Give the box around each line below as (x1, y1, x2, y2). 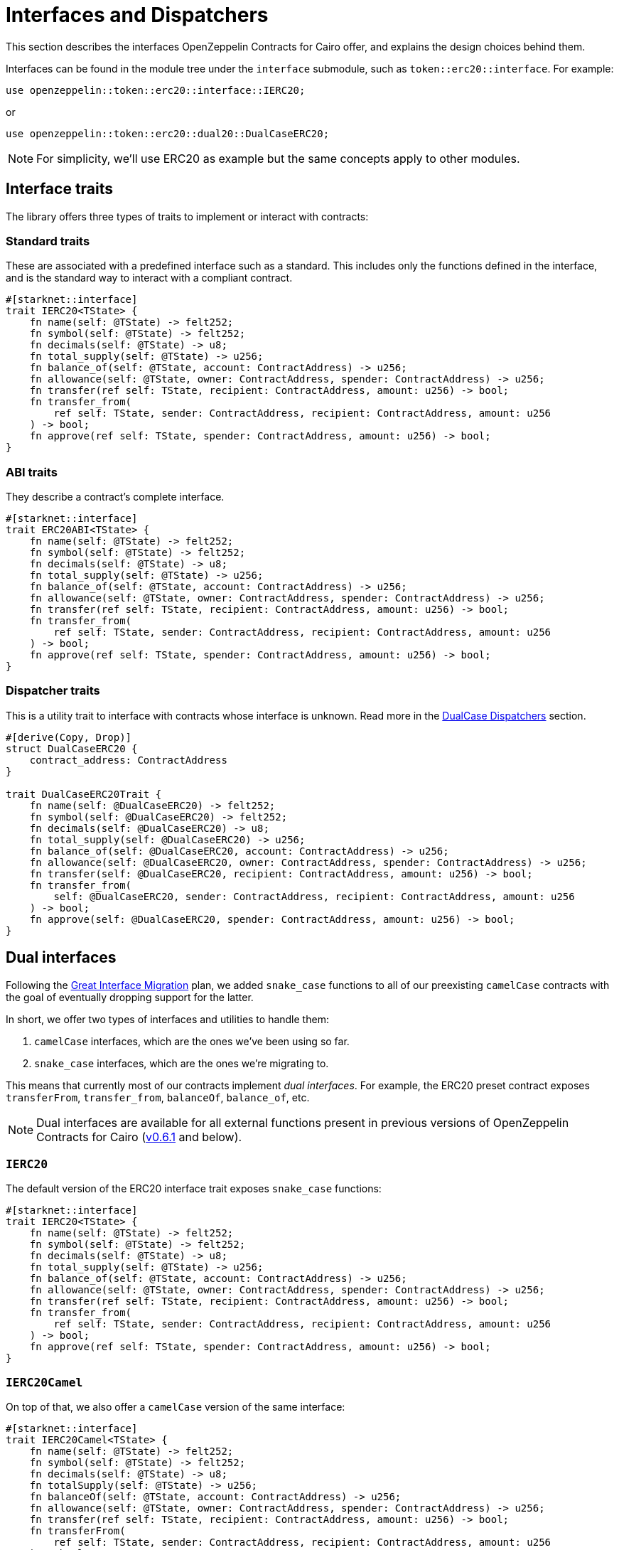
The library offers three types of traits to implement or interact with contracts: (6, 210, 369, 223)
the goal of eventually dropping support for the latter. (6, 990, 254, 1003)
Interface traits (6, 180, 114, 198)
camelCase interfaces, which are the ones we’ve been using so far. (34, 1035, 350, 1047)
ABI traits (6, 464, 58, 479)
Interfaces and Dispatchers (6, 3, 269, 27)
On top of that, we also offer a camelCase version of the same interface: (6, 1401, 345, 1413)
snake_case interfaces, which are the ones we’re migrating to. (34, 1057, 329, 1069)
